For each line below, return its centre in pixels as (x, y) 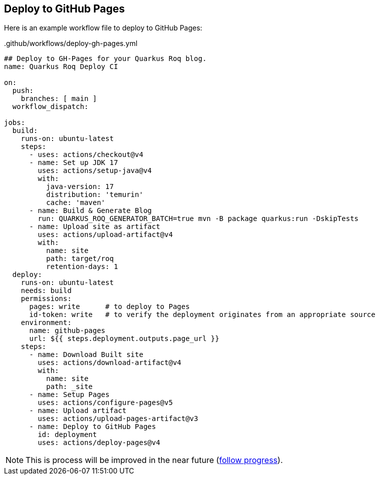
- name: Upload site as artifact (95, 227)
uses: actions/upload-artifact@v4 (105, 235)
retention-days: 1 (82, 267)
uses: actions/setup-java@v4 (95, 171)
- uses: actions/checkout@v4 (86, 155)
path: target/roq (80, 259)
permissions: (46, 299)
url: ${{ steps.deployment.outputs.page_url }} (124, 339)
